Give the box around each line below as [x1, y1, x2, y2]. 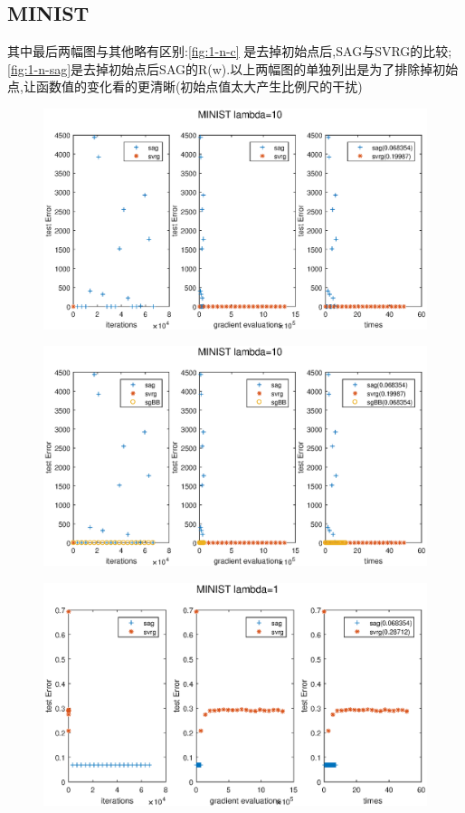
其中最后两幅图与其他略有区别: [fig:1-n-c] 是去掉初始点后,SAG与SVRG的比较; [7, 42, 452, 61]
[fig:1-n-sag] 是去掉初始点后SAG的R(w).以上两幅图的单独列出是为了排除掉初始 [7, 59, 459, 78]
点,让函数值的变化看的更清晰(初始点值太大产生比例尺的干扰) [7, 77, 363, 96]
